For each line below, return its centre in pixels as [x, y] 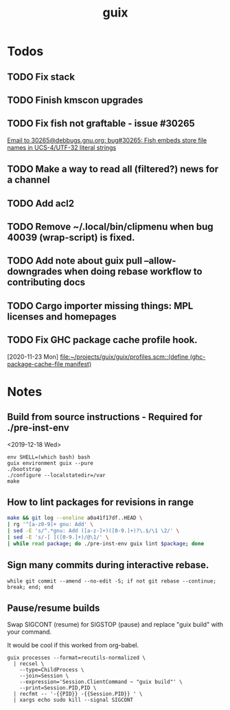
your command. [30, 632]
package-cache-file [35, 364]
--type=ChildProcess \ [52, 670]
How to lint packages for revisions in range [101, 502]
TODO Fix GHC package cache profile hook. [102, 340]
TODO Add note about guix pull [75, 261]
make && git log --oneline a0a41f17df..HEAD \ [75, 518]
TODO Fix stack [41, 77]
